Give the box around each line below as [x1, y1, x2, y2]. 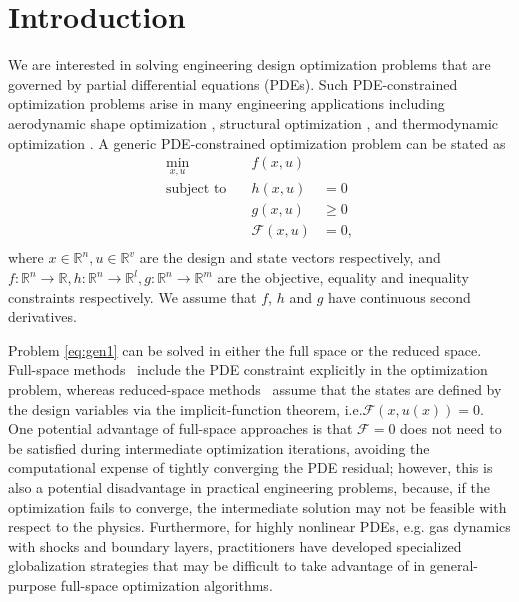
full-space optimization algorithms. [60, 574, 273, 595]
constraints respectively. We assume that [8, 286, 257, 307]
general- [429, 555, 478, 576]
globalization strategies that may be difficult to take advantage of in [8, 555, 426, 576]
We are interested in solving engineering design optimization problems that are [8, 54, 491, 75]
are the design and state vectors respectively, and [139, 247, 441, 268]
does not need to [400, 418, 502, 439]
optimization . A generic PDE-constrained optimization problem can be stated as [8, 132, 506, 153]
